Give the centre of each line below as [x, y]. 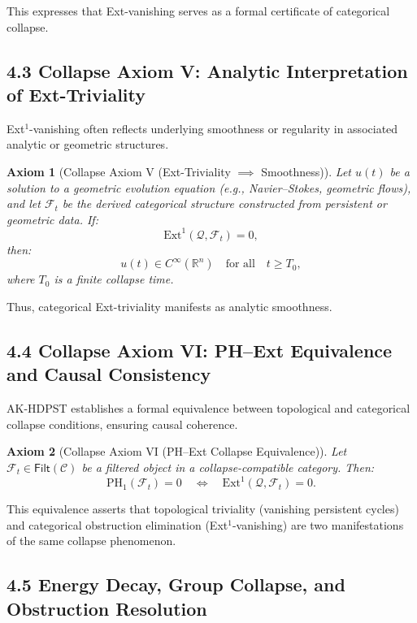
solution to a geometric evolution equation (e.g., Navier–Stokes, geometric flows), [209, 187]
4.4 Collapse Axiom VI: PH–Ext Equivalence [200, 350]
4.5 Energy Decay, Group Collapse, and [176, 584]
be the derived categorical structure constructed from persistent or [224, 203]
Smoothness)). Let [306, 171]
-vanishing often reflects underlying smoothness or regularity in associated [214, 128]
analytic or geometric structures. [88, 144]
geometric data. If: [52, 219]
